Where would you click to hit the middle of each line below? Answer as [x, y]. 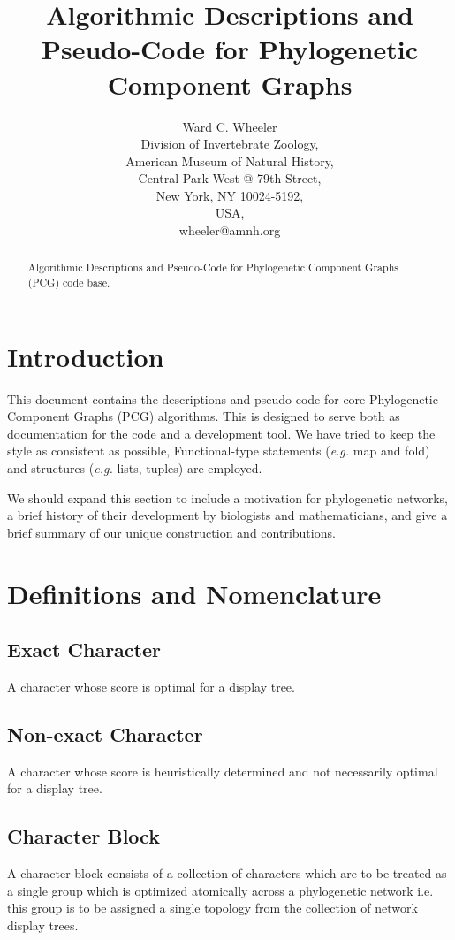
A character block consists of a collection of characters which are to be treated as [227, 873]
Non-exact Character [105, 734]
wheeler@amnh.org [230, 230]
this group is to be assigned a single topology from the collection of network [212, 908]
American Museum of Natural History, [230, 160]
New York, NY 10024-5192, [230, 195]
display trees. [43, 925]
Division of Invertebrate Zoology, [230, 144]
